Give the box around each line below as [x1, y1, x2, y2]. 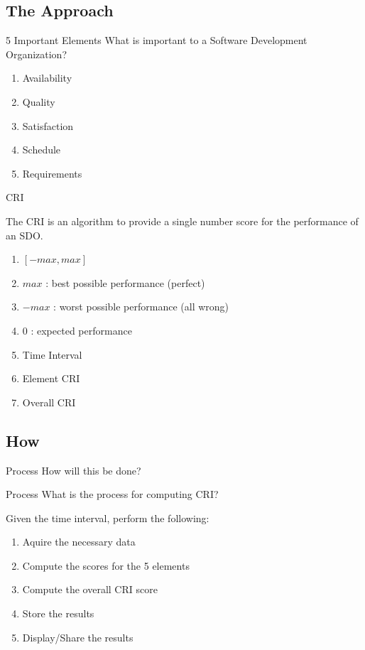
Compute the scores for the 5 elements [22, 558, 190, 573]
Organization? [6, 46, 67, 61]
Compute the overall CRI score [22, 582, 158, 597]
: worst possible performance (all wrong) [53, 299, 229, 314]
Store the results [22, 606, 94, 621]
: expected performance [31, 323, 132, 337]
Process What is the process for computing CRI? [6, 487, 219, 502]
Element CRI [22, 371, 80, 386]
